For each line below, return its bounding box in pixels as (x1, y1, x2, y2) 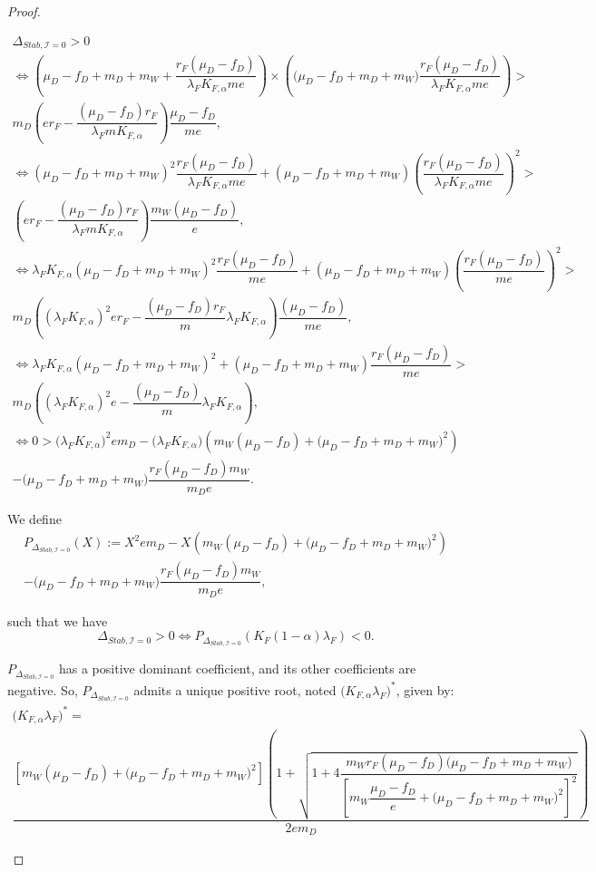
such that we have (7, 611, 108, 630)
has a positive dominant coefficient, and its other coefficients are (58, 659, 416, 678)
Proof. (7, 2, 41, 20)
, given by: (396, 680, 454, 699)
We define (7, 509, 62, 528)
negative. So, (7, 680, 78, 699)
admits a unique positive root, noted (133, 680, 337, 699)
